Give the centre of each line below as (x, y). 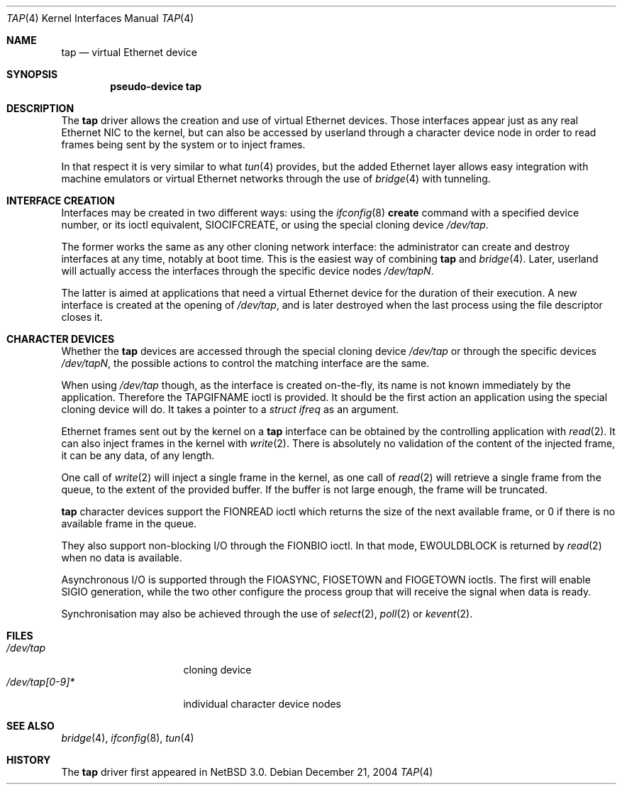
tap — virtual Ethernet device (129, 52)
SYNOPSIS (32, 74)
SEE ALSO (30, 726)
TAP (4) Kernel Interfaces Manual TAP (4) (100, 18)
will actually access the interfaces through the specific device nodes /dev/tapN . (248, 271)
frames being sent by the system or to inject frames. (183, 144)
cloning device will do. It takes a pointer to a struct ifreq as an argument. (230, 409)
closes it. (82, 317)
